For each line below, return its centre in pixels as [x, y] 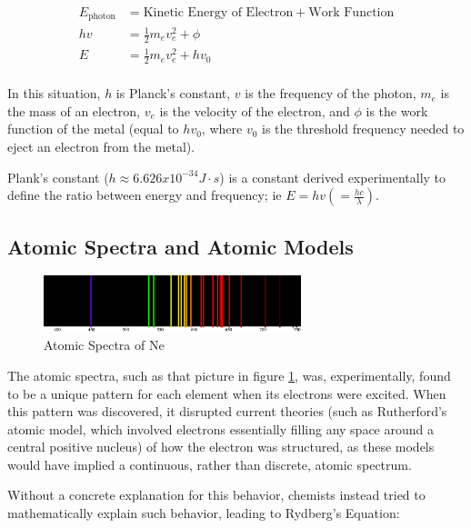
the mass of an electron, [74, 110]
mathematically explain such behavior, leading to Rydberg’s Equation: [204, 513]
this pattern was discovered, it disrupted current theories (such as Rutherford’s [227, 411]
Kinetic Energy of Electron [218, 13]
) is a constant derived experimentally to [333, 177]
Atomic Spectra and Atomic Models [180, 246]
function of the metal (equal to [93, 129]
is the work [397, 110]
